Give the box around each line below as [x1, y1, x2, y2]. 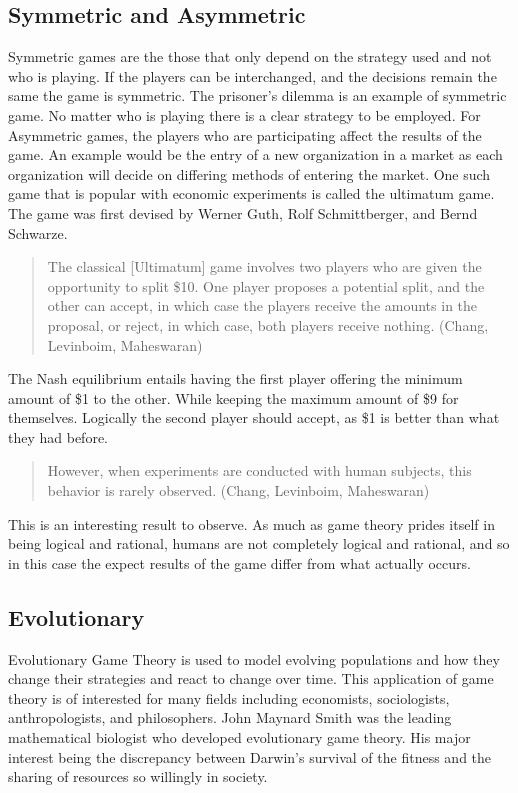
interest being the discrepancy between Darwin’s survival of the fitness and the [8, 746, 492, 767]
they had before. [8, 426, 109, 447]
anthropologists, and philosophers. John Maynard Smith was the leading [8, 707, 452, 728]
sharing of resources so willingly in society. [8, 766, 268, 787]
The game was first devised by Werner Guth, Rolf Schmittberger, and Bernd [8, 202, 478, 223]
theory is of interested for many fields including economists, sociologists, [8, 687, 450, 708]
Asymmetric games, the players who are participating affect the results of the [8, 124, 482, 145]
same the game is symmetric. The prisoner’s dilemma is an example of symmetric [8, 85, 507, 106]
